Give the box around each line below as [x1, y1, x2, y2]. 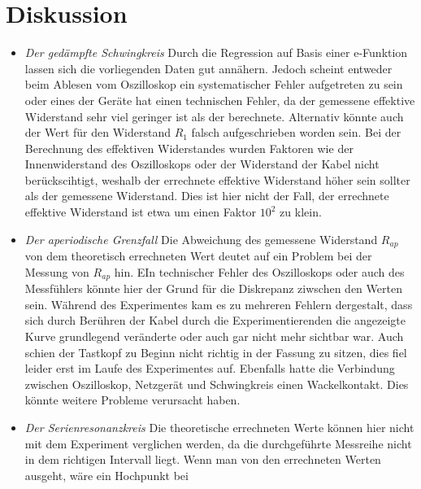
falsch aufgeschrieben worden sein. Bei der [191, 124, 401, 141]
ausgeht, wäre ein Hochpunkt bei [24, 466, 189, 483]
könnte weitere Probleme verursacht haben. [24, 391, 241, 408]
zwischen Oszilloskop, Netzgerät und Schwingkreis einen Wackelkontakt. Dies [24, 375, 409, 392]
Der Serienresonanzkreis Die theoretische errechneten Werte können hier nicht [24, 418, 414, 435]
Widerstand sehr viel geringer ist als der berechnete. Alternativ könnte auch [24, 107, 404, 124]
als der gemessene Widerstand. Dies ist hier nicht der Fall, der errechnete [24, 187, 389, 204]
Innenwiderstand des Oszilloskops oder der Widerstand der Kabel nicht [24, 155, 380, 172]
